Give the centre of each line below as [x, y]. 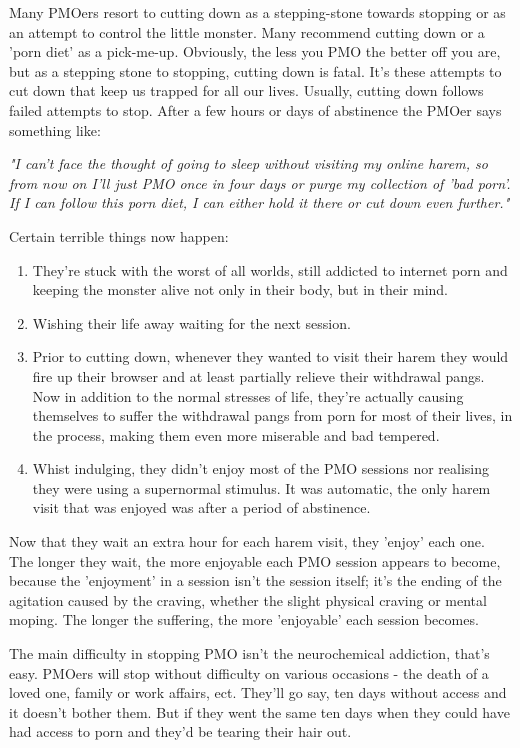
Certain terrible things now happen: [119, 235]
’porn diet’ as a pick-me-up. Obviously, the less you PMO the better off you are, [255, 51]
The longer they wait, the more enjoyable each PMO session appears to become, [255, 560]
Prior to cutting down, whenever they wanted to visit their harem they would [270, 356]
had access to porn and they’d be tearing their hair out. [180, 731]
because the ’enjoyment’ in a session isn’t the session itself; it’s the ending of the [255, 580]
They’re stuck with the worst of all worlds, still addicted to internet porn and [270, 269]
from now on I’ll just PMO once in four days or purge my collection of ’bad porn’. [260, 182]
